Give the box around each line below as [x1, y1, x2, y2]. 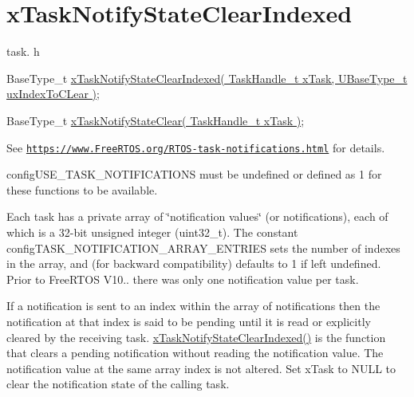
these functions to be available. [6, 181, 158, 198]
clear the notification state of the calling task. [6, 375, 230, 392]
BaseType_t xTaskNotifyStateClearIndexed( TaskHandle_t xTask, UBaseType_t [6, 69, 408, 86]
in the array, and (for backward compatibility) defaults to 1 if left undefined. [6, 255, 381, 272]
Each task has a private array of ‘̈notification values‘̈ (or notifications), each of [6, 208, 388, 225]
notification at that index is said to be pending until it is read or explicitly [6, 312, 371, 329]
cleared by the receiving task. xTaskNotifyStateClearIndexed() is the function [6, 328, 386, 345]
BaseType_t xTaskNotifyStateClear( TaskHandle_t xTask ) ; [6, 112, 305, 128]
